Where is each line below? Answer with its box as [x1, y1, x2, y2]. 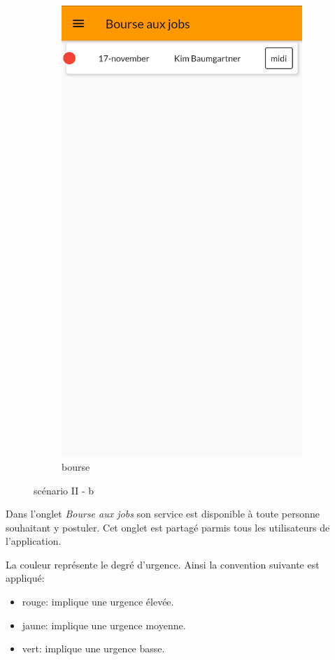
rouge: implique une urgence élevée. [22, 594, 174, 609]
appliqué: [6, 571, 45, 585]
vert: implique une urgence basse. [22, 641, 165, 656]
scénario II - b [34, 483, 94, 497]
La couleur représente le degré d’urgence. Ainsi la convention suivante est [6, 557, 320, 571]
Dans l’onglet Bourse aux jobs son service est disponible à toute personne [6, 506, 320, 521]
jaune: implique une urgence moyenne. [22, 617, 186, 632]
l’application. [6, 534, 62, 548]
